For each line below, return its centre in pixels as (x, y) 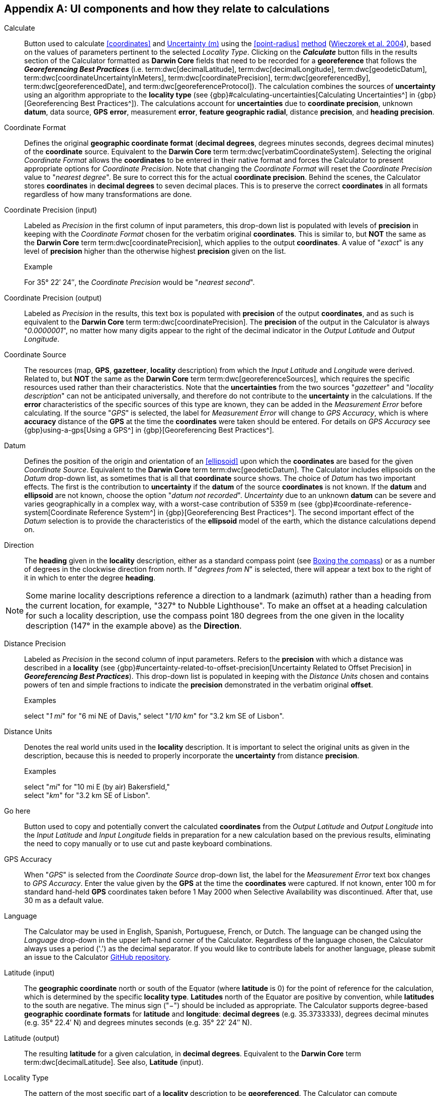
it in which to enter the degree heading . (90, 578)
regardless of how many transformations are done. (108, 194)
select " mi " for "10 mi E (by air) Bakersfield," (97, 787)
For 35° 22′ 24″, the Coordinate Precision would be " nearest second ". (140, 282)
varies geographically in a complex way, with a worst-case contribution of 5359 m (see (168, 504)
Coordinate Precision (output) (53, 298)
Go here (17, 811)
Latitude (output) (32, 1038)
